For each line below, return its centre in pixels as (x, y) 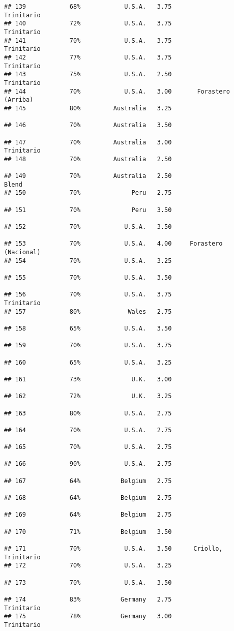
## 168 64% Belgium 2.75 (88, 498)
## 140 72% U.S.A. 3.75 (88, 24)
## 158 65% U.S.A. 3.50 (88, 328)
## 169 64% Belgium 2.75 (88, 515)
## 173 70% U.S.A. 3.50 (88, 582)
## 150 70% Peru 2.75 (88, 193)
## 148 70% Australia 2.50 (88, 159)
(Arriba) (19, 100)
